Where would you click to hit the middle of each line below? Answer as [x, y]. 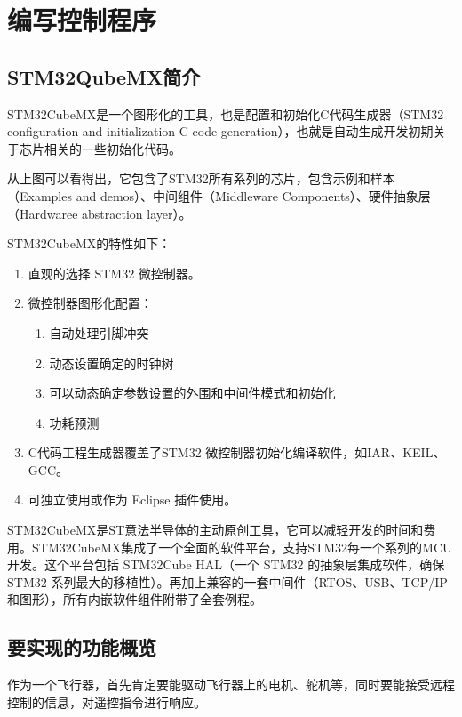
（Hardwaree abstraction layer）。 [100, 213]
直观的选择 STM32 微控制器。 [114, 273]
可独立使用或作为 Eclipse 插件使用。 [132, 499]
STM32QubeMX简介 [104, 76]
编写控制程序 [82, 20]
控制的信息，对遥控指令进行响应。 [107, 701]
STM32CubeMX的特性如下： [89, 243]
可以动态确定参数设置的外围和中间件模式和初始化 [192, 393]
